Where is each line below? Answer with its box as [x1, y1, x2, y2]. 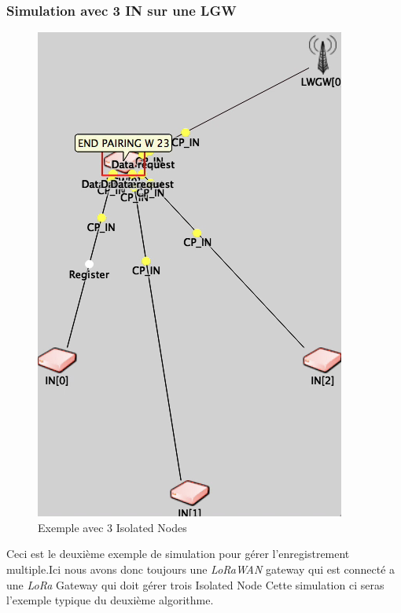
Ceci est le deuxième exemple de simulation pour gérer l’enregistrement [6, 545, 350, 562]
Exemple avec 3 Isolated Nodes [38, 519, 187, 535]
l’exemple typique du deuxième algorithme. [6, 592, 214, 608]
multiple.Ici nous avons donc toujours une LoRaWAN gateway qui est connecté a [6, 561, 395, 577]
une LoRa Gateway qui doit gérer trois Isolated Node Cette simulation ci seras [6, 576, 384, 593]
